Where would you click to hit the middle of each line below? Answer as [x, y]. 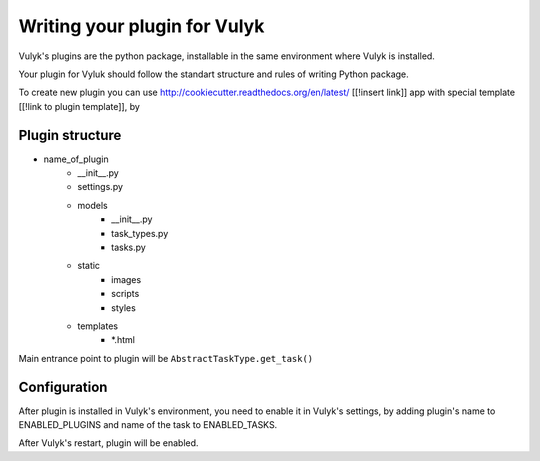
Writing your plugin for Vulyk [141, 26]
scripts [125, 294]
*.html [123, 340]
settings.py [100, 187]
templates [98, 326]
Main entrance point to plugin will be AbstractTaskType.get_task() [166, 358]
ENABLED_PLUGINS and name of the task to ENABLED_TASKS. [148, 424]
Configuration [63, 386]
